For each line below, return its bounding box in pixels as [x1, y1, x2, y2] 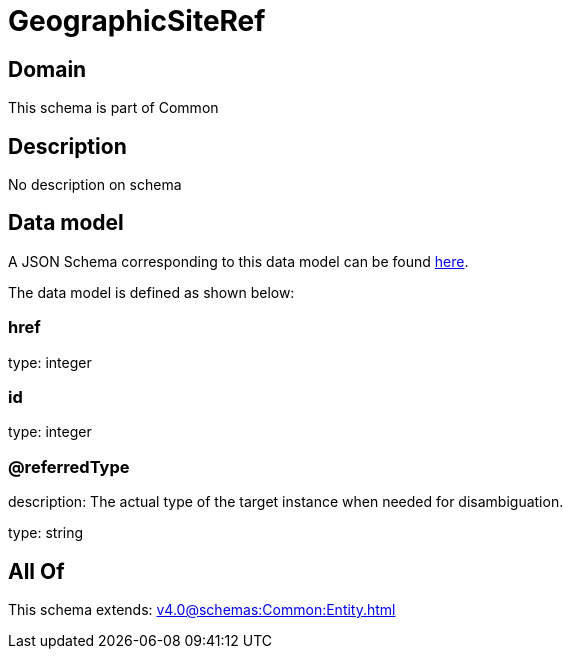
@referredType [8, 456, 130, 477]
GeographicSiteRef [8, 4, 266, 38]
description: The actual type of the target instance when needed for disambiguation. [8, 493, 564, 511]
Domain [8, 56, 87, 82]
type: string [8, 524, 84, 542]
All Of [8, 558, 65, 584]
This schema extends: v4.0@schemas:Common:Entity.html [8, 600, 396, 618]
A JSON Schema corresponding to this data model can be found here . [8, 252, 469, 270]
